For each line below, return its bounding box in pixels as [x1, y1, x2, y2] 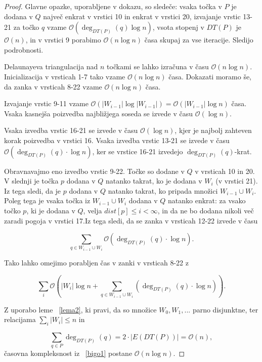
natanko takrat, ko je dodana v [105, 175, 202, 186]
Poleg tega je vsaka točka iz [4, 195, 91, 206]
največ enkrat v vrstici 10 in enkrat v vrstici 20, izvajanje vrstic [43, 11, 241, 21]
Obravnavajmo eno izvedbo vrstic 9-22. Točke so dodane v [4, 165, 185, 176]
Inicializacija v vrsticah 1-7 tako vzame [4, 71, 125, 81]
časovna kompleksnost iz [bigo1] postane [4, 348, 133, 358]
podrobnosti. [4, 44, 43, 55]
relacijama [4, 314, 36, 325]
